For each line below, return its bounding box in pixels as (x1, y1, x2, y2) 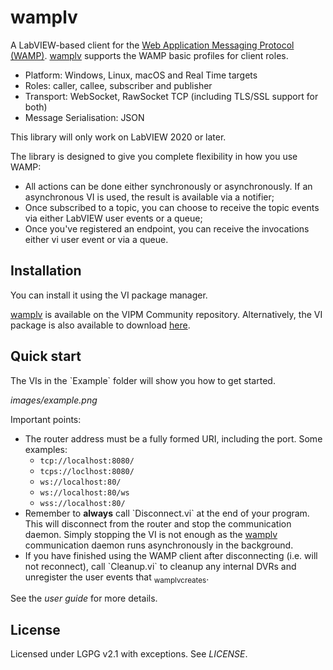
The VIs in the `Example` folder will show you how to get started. (10, 374, 276, 386)
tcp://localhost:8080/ (39, 456, 135, 466)
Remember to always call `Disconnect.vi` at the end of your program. (24, 507, 310, 519)
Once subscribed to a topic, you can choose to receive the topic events (24, 201, 320, 213)
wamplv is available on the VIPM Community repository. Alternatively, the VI (10, 308, 323, 320)
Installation (10, 262, 82, 280)
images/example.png (10, 394, 98, 406)
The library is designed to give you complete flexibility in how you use (10, 150, 298, 162)
